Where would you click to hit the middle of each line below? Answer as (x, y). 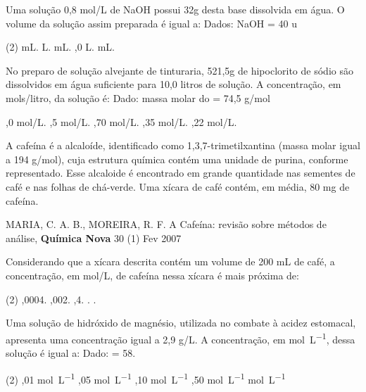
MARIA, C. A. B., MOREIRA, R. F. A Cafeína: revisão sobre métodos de (166, 224)
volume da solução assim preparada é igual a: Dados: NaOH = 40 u (151, 23)
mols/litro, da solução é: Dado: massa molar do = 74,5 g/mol (138, 97)
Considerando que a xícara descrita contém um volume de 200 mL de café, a (170, 261)
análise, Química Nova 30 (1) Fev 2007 (94, 238)
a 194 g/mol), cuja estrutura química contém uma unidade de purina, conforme (177, 159)
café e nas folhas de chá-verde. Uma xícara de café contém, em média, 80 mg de (178, 186)
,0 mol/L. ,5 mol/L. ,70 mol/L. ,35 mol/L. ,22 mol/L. (121, 121)
